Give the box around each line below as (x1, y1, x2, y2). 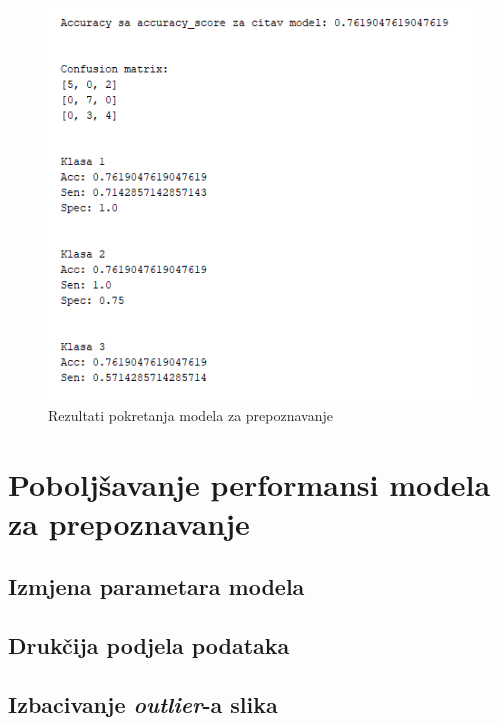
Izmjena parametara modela (8, 571, 305, 602)
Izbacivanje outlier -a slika (8, 688, 278, 719)
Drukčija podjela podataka (8, 630, 290, 661)
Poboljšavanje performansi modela (8, 463, 491, 504)
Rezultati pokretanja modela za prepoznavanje (48, 404, 333, 425)
